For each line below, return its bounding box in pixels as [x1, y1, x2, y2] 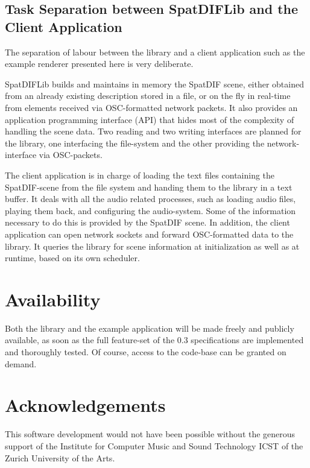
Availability [5, 286, 101, 311]
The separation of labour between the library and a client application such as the [5, 45, 305, 58]
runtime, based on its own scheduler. [5, 251, 140, 264]
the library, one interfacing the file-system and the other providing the [5, 136, 265, 149]
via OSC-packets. [39, 148, 103, 161]
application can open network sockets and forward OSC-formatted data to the [5, 227, 294, 240]
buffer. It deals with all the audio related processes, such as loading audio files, [5, 192, 296, 205]
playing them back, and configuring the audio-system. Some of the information [5, 204, 296, 217]
